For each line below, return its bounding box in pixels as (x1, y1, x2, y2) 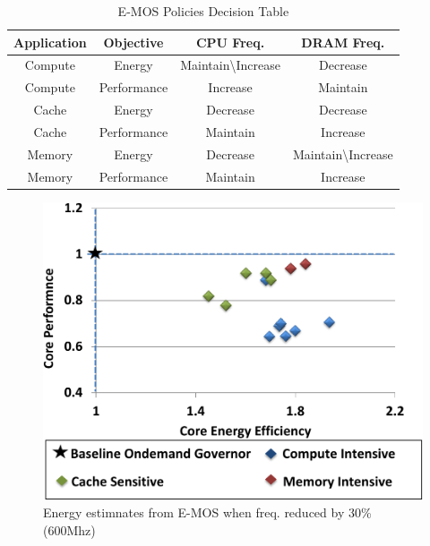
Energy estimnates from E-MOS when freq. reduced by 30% (43, 502, 372, 521)
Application (13, 32, 87, 51)
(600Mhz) (43, 520, 96, 539)
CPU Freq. (195, 32, 265, 51)
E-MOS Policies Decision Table (117, 2, 289, 20)
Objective (103, 32, 164, 51)
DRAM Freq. (301, 32, 385, 51)
